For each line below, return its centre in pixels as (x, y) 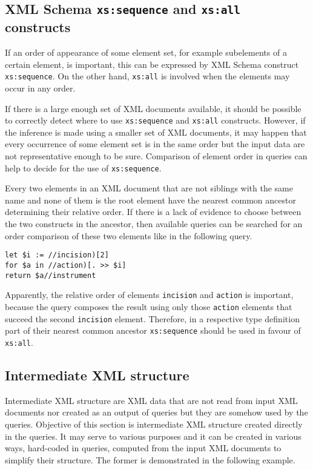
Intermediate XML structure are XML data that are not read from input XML (151, 400)
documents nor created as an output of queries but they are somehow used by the (156, 412)
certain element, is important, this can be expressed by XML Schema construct (152, 64)
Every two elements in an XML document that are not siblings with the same (149, 188)
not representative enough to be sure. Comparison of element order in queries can (156, 156)
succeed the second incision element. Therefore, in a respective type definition (152, 318)
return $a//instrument (51, 275)
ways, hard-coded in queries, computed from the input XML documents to (143, 448)
